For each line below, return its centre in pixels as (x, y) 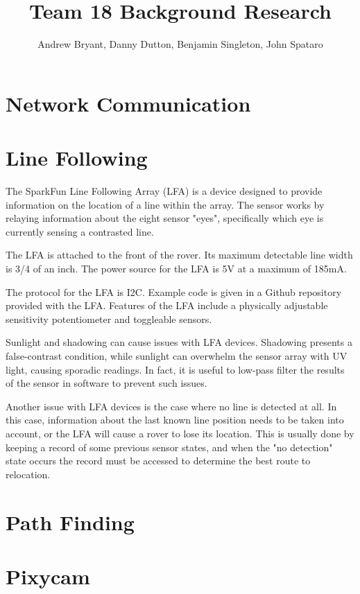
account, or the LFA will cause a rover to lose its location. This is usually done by (180, 433)
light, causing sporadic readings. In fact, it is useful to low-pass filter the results (175, 369)
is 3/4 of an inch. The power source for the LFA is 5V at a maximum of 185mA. (176, 268)
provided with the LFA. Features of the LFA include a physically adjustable (167, 305)
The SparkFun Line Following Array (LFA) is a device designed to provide (164, 191)
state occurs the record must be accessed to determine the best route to (158, 461)
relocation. (28, 474)
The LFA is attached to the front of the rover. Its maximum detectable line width (179, 255)
